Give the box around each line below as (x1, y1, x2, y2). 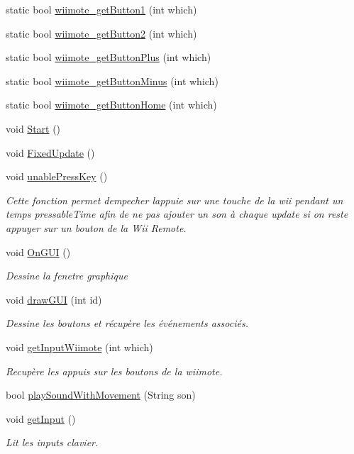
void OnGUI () (6, 244, 71, 259)
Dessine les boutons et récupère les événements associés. (6, 316, 248, 331)
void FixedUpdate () (6, 145, 95, 160)
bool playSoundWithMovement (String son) (6, 387, 196, 402)
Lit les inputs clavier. (6, 435, 99, 450)
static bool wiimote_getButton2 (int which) (6, 26, 197, 40)
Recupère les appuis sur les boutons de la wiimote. (6, 363, 223, 378)
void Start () (6, 121, 61, 135)
